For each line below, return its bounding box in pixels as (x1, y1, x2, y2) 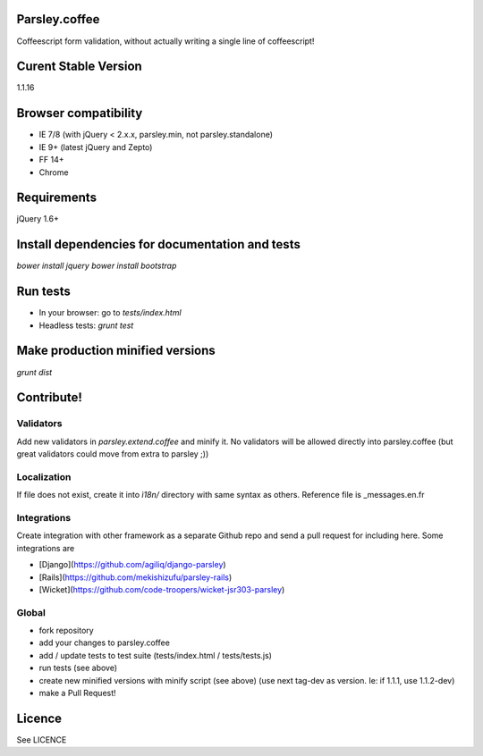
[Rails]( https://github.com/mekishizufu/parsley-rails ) (38, 572, 233, 583)
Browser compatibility (16, 105, 143, 121)
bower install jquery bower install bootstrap (16, 260, 177, 272)
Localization (16, 470, 72, 483)
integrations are (16, 542, 75, 553)
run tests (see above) (38, 662, 118, 674)
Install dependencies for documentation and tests (16, 237, 301, 252)
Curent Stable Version (16, 59, 142, 74)
